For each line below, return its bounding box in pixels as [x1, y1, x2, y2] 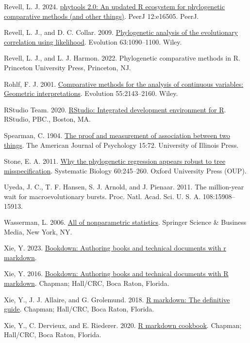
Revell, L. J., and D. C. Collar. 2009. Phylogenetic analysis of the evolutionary [4, 27, 238, 37]
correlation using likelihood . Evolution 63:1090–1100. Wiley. [4, 36, 182, 47]
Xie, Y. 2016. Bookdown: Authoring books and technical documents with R [4, 268, 229, 279]
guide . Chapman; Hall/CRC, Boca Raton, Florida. [4, 304, 154, 314]
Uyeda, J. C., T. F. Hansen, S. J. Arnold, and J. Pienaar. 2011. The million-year [4, 182, 244, 192]
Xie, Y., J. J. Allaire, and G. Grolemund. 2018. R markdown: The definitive [4, 294, 230, 304]
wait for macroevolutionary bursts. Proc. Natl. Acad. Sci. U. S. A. [4, 191, 201, 201]
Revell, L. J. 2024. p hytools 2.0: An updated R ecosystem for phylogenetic [4, 1, 225, 11]
